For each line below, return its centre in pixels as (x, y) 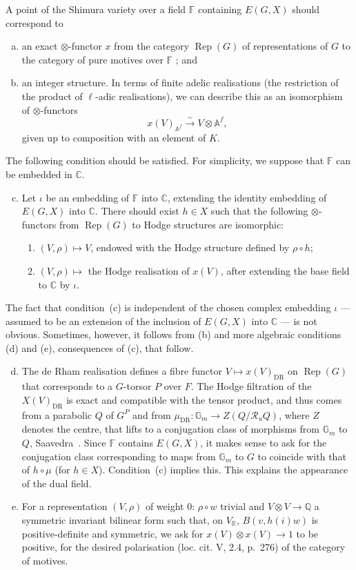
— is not (299, 321)
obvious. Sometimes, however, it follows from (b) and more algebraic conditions (174, 334)
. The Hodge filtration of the (251, 386)
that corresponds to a (67, 386)
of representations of (285, 46)
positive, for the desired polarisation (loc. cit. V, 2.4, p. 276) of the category (184, 547)
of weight (165, 506)
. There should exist (137, 211)
